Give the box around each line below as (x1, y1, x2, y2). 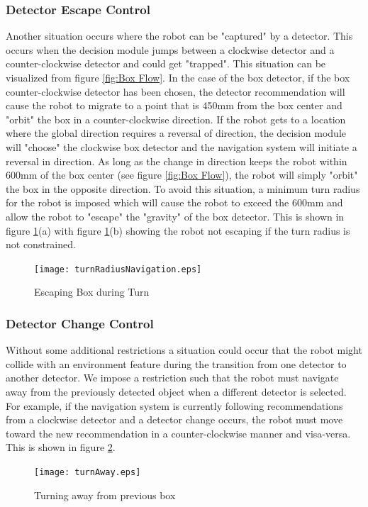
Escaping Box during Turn (34, 284, 150, 299)
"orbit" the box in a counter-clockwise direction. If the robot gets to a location (6, 111, 346, 126)
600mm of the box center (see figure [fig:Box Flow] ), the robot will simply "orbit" (6, 167, 358, 182)
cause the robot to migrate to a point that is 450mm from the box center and (6, 98, 342, 113)
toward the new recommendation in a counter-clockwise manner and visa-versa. (6, 425, 351, 440)
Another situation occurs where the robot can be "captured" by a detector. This (6, 28, 353, 43)
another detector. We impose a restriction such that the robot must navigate (6, 370, 339, 385)
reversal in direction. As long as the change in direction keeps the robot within (6, 153, 347, 168)
